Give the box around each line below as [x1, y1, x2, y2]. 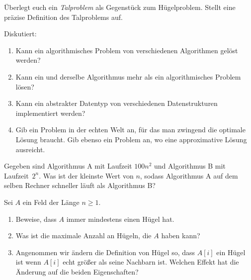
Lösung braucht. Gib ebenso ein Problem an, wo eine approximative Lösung [15, 134, 247, 144]
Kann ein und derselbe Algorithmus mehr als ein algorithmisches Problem [15, 71, 241, 82]
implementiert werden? [15, 107, 85, 118]
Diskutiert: [4, 28, 37, 39]
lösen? [15, 81, 34, 92]
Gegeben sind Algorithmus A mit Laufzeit [4, 161, 132, 171]
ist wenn [15, 257, 41, 267]
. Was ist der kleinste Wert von [39, 170, 134, 181]
